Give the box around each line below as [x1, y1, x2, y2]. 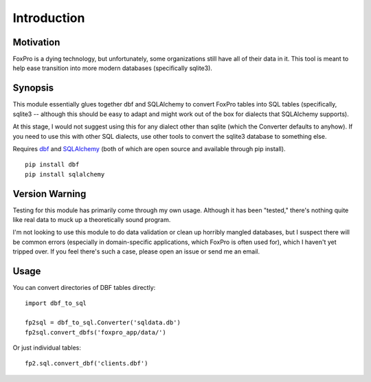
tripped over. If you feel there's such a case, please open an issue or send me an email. [12, 247, 260, 256]
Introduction [12, 10, 85, 25]
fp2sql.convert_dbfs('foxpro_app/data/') [25, 328, 166, 336]
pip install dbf [25, 161, 80, 168]
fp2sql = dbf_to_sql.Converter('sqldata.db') [25, 319, 181, 326]
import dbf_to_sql [25, 300, 87, 307]
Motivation [12, 36, 60, 48]
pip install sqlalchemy [25, 170, 105, 178]
